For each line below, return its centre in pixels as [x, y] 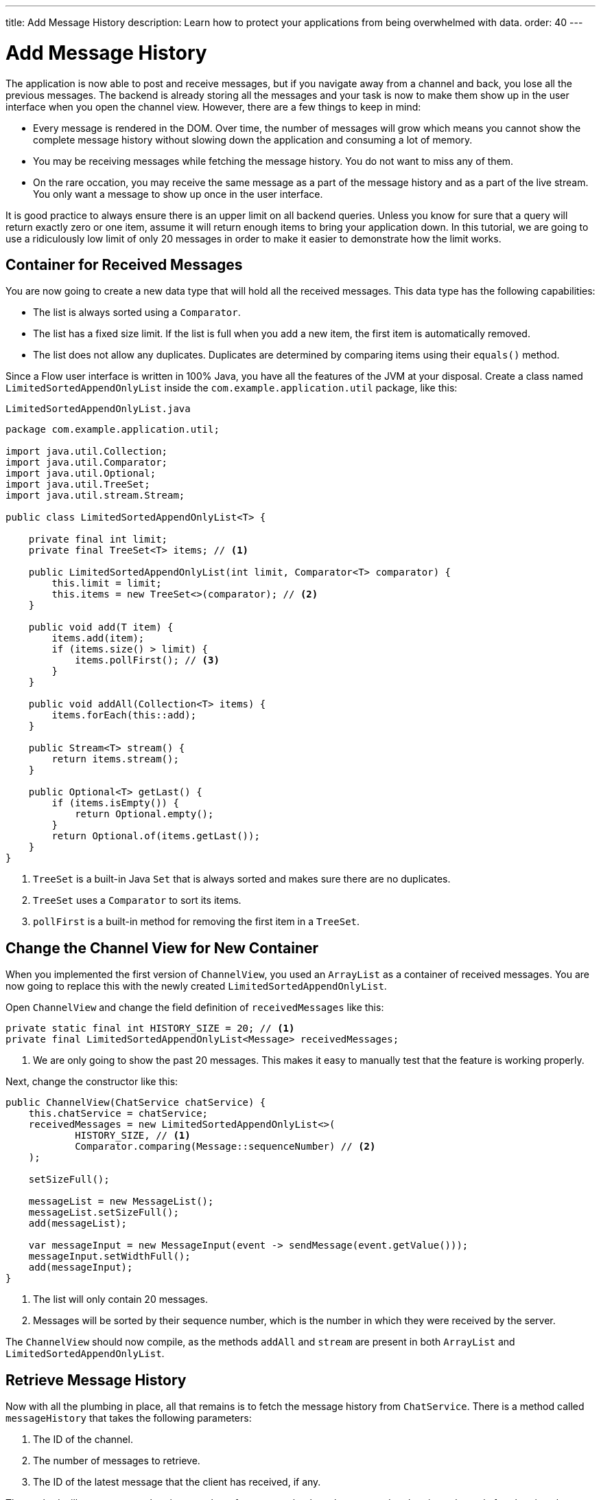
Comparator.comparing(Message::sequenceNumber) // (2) [225, 1147]
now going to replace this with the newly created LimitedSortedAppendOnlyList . [196, 986]
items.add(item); [98, 638]
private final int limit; [98, 539]
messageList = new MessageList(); [121, 1202]
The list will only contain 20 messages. [120, 1299]
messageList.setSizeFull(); [104, 1213]
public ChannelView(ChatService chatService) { [136, 1103]
